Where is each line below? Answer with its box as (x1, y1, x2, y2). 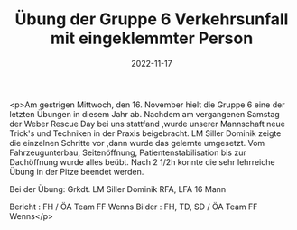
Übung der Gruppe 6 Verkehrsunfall (14, 9, 289, 30)
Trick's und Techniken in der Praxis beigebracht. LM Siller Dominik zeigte (9, 127, 282, 139)
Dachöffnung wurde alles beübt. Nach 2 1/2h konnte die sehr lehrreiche (9, 156, 275, 167)
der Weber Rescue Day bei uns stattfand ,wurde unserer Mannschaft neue (9, 118, 286, 129)
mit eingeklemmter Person (50, 28, 254, 49)
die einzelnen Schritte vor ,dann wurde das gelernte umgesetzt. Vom (9, 137, 265, 148)
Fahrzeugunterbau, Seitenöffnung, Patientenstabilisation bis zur (9, 147, 246, 158)
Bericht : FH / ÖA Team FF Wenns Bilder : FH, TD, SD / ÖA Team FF (9, 201, 258, 212)
